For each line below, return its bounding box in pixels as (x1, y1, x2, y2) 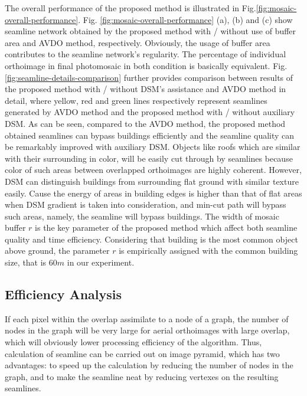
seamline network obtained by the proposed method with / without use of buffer (5, 25, 296, 37)
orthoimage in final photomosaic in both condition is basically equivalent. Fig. (5, 59, 288, 71)
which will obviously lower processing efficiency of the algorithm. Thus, (5, 336, 262, 348)
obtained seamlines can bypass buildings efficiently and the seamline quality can (5, 129, 295, 141)
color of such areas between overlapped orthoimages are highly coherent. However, (5, 163, 302, 176)
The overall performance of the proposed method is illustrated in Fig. (5, 2, 256, 14)
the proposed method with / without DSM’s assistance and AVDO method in (5, 83, 286, 95)
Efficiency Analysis (5, 285, 122, 303)
